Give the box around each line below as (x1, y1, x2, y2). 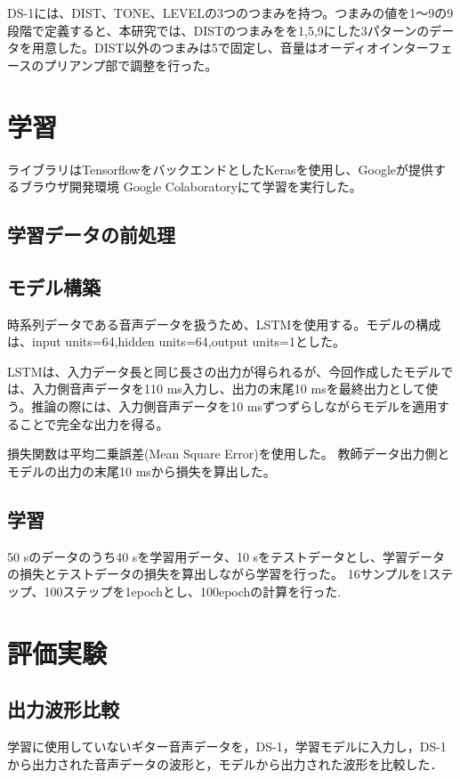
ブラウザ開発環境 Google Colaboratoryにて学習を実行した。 (19, 177, 362, 196)
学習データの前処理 (7, 221, 175, 248)
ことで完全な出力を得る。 (19, 414, 169, 433)
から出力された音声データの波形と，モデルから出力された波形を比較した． (7, 754, 443, 773)
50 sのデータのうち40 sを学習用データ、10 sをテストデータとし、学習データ (7, 547, 446, 565)
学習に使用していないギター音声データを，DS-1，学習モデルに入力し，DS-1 (7, 736, 447, 755)
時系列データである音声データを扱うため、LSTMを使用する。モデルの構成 (7, 314, 441, 333)
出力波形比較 (7, 695, 119, 723)
